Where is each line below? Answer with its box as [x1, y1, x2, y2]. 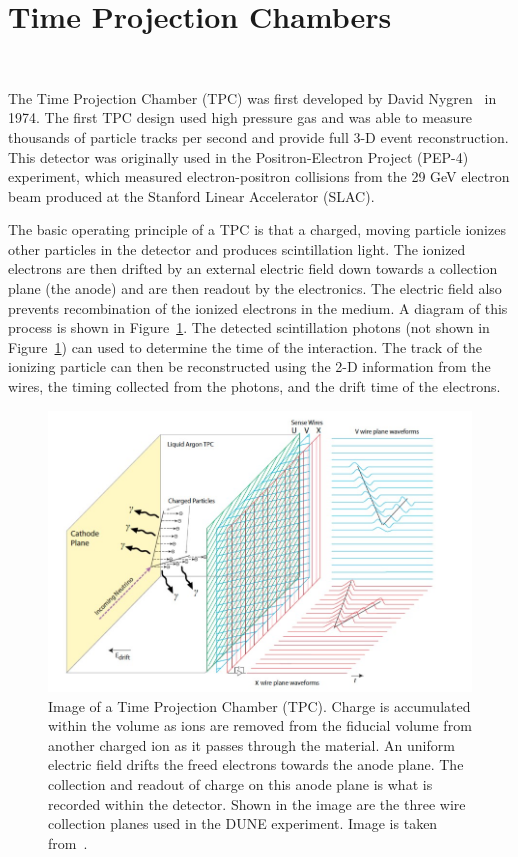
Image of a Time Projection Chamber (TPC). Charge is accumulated [48, 695, 471, 716]
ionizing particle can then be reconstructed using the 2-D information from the [8, 356, 491, 377]
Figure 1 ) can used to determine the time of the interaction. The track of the [8, 336, 483, 357]
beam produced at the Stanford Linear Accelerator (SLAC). [8, 185, 375, 206]
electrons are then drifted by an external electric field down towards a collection [8, 258, 498, 279]
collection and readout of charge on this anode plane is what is [48, 773, 433, 794]
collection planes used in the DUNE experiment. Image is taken [48, 813, 438, 834]
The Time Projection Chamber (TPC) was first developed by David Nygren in [8, 87, 497, 108]
